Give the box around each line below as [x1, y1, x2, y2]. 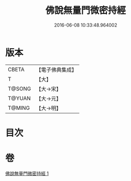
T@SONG [8, 85, 32, 92]
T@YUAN [8, 94, 31, 102]
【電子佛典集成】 [36, 66, 77, 73]
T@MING [8, 104, 30, 111]
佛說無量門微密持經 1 [5, 170, 49, 176]
